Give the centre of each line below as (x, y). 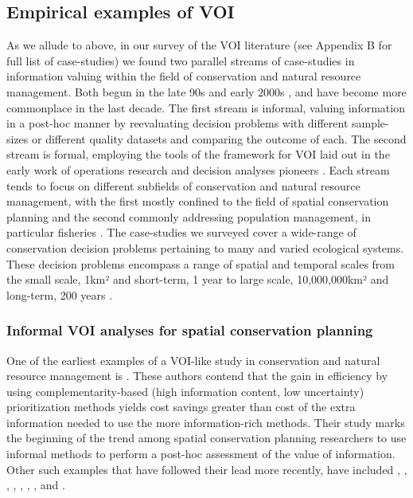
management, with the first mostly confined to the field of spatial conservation (198, 201)
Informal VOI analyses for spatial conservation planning (190, 330)
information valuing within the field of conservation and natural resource (184, 76)
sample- (370, 123)
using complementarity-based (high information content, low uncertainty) (185, 391)
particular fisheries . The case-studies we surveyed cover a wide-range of (181, 232)
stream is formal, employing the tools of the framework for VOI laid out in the (198, 154)
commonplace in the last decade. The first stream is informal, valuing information (206, 107)
